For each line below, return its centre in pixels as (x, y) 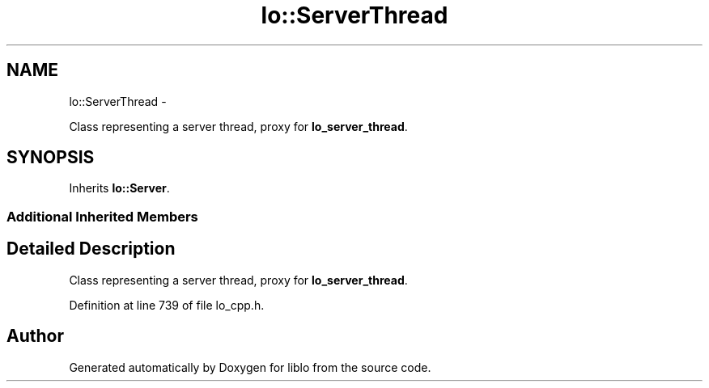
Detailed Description (91, 249)
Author (35, 336)
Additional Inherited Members (102, 216)
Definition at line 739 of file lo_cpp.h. (167, 305)
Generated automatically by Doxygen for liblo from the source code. (250, 367)
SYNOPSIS (51, 158)
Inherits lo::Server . (119, 188)
